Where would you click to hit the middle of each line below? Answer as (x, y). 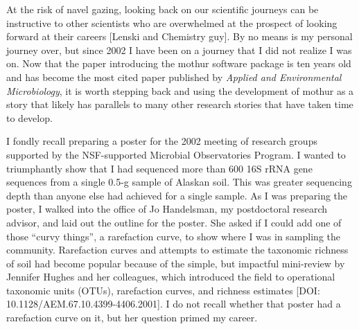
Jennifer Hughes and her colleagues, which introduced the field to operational (171, 277)
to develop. (29, 117)
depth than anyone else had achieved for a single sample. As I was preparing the (177, 195)
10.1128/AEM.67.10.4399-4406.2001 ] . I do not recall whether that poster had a (174, 304)
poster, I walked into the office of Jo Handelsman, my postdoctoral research (167, 209)
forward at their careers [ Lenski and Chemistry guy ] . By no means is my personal (179, 36)
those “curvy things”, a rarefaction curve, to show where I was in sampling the (173, 236)
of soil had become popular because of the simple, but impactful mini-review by (176, 263)
